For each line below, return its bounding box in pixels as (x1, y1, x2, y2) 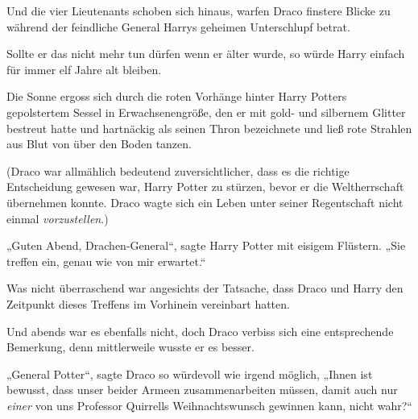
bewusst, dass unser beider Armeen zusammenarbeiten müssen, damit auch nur (6, 381, 398, 398)
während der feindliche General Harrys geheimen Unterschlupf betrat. (6, 18, 350, 35)
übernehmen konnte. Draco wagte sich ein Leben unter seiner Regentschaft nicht (6, 193, 404, 210)
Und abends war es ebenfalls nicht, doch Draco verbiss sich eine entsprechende (6, 322, 394, 339)
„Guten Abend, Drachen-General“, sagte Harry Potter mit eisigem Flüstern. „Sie (6, 237, 406, 254)
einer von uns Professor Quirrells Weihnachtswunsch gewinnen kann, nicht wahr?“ (6, 396, 412, 413)
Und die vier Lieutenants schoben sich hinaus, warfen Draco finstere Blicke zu (6, 2, 391, 19)
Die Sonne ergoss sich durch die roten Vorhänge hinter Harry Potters (6, 88, 347, 105)
